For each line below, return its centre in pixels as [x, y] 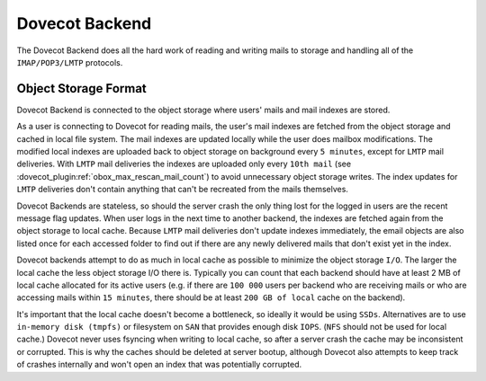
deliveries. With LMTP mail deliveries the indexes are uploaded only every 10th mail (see [184, 164]
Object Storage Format [82, 89]
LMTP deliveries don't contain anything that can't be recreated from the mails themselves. [182, 190]
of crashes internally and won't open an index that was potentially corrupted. [159, 365]
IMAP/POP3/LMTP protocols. [70, 62]
